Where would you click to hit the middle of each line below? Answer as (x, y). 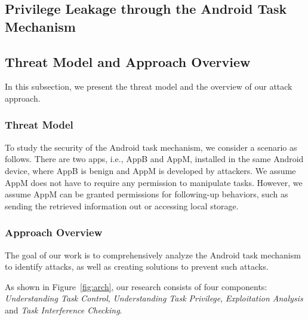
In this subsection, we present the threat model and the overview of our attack (149, 86)
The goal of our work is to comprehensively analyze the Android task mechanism (153, 255)
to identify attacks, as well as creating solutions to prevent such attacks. (137, 266)
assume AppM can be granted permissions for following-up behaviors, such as (147, 194)
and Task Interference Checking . (64, 310)
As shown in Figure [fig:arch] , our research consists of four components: (136, 286)
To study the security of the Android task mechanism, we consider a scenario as (151, 147)
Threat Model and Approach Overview (128, 61)
